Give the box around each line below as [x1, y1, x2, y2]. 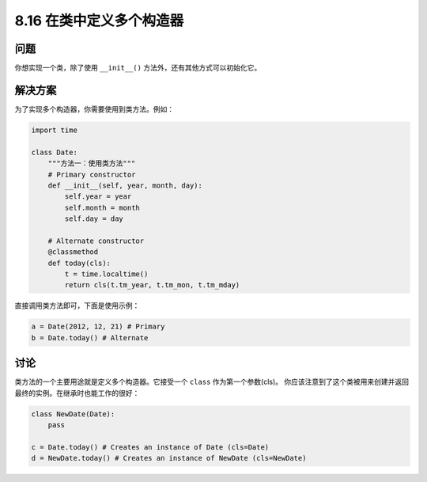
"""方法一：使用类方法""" [47, 159, 136, 168]
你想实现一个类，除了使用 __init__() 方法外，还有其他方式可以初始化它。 [14, 63, 262, 73]
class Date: [31, 147, 78, 157]
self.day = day [64, 214, 124, 223]
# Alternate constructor [47, 236, 145, 245]
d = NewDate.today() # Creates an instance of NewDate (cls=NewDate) [31, 454, 307, 463]
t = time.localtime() [64, 270, 149, 279]
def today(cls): [47, 258, 111, 268]
